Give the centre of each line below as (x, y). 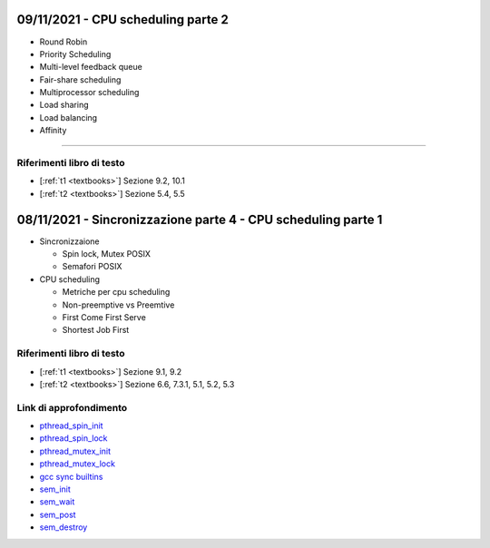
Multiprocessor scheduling (89, 93)
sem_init (55, 489)
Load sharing (64, 105)
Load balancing (69, 117)
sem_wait (57, 502)
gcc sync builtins (71, 476)
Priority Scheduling (75, 54)
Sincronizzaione (69, 241)
